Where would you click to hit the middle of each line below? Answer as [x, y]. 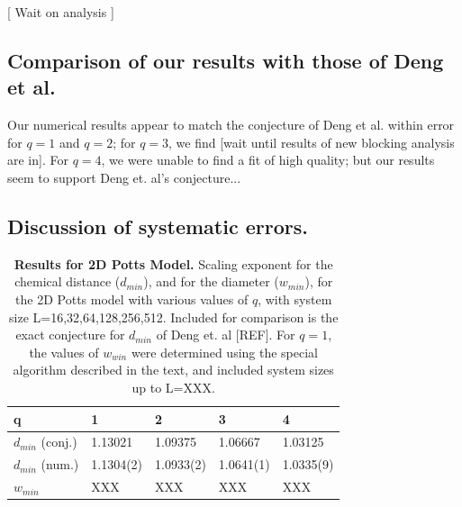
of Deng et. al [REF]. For [226, 335]
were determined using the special [225, 352]
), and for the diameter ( [211, 281]
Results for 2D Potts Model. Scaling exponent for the [173, 263]
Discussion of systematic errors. [158, 226]
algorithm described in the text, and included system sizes [173, 370]
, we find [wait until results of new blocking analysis [312, 142]
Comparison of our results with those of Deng [226, 60]
